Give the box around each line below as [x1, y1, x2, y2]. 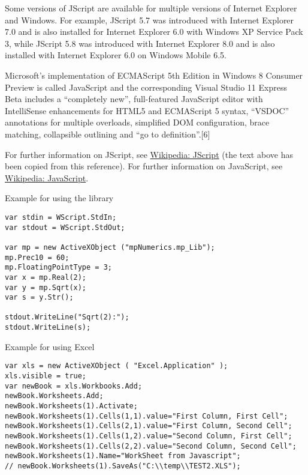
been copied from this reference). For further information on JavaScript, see [5, 160, 283, 172]
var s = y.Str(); [5, 293, 74, 302]
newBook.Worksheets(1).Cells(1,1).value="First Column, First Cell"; [5, 411, 288, 420]
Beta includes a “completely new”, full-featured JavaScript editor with [5, 92, 263, 105]
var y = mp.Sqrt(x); [5, 283, 87, 292]
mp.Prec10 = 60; [5, 253, 70, 262]
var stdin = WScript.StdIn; [5, 213, 117, 222]
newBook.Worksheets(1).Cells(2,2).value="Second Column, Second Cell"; [5, 441, 297, 450]
